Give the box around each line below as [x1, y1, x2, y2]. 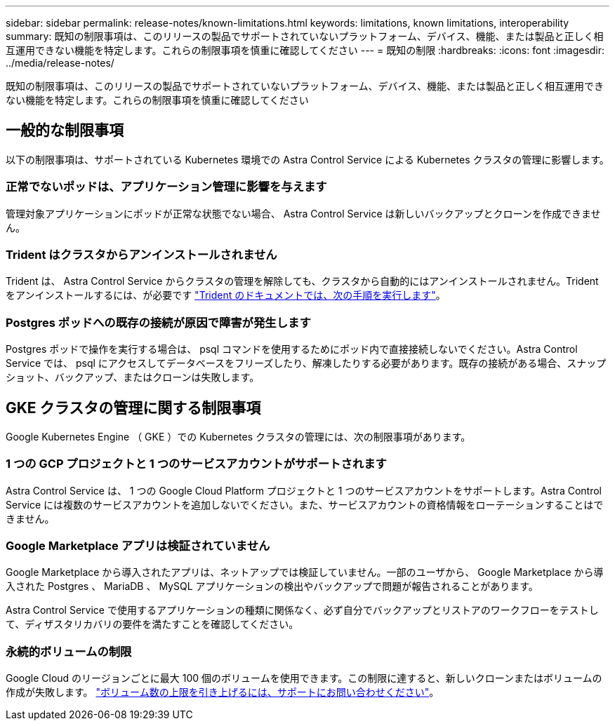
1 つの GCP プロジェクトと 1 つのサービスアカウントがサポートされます [6, 457, 387, 471]
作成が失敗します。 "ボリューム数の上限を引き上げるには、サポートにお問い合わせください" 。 [6, 686, 439, 699]
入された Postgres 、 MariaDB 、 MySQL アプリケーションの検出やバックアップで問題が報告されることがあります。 [6, 580, 538, 593]
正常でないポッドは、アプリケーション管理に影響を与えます [6, 180, 327, 194]
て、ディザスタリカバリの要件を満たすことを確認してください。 [6, 618, 299, 631]
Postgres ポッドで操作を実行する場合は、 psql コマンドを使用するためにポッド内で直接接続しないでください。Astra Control [6, 343, 578, 356]
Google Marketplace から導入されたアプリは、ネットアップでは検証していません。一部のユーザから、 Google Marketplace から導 [6, 566, 604, 579]
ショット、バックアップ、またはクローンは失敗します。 [6, 371, 260, 384]
